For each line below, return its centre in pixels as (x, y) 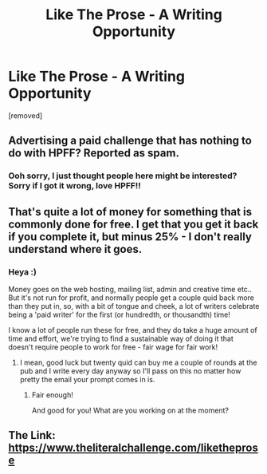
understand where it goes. (75, 249)
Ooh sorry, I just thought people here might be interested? (123, 176)
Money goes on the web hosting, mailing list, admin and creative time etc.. (130, 289)
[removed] (26, 115)
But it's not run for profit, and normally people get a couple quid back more (132, 298)
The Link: (32, 435)
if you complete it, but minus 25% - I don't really (130, 237)
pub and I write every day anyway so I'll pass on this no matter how (130, 371)
